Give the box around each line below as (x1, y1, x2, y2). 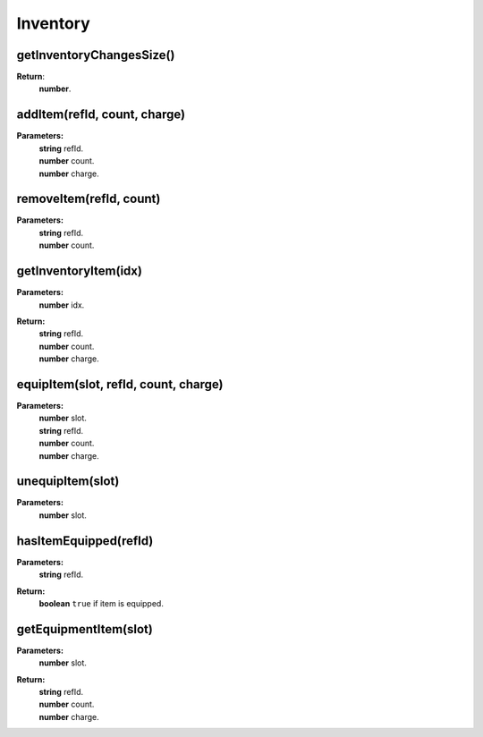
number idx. (38, 300, 85, 310)
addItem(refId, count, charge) (16, 107, 186, 123)
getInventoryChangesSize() (16, 47, 175, 63)
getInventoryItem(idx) (16, 264, 143, 279)
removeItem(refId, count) (16, 191, 161, 207)
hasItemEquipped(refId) (16, 533, 154, 548)
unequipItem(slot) (16, 474, 120, 489)
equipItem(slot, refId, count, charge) (16, 377, 224, 392)
